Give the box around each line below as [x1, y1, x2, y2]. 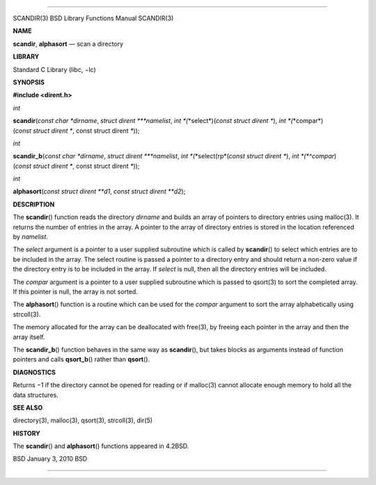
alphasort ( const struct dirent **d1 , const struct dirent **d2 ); [13, 187, 186, 195]
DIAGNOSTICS [13, 368, 56, 376]
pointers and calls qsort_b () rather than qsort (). [13, 355, 150, 364]
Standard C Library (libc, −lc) [13, 65, 97, 73]
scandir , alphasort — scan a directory [13, 39, 124, 48]
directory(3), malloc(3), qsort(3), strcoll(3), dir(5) [13, 416, 153, 425]
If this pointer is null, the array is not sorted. [13, 287, 139, 296]
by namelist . [13, 232, 49, 241]
